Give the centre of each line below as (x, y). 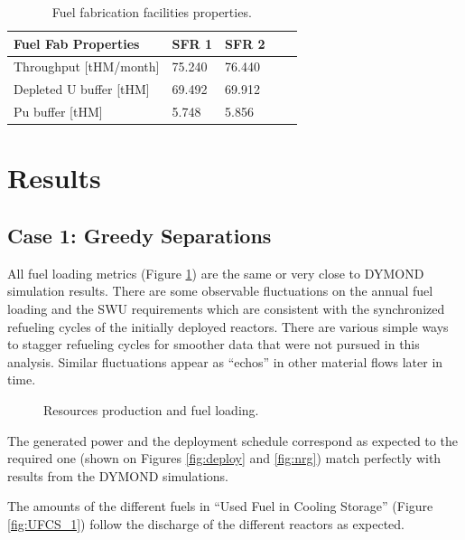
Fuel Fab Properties (77, 43)
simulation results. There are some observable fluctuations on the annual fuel (220, 291)
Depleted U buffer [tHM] (82, 89)
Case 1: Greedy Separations (139, 235)
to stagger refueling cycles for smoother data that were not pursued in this (214, 344)
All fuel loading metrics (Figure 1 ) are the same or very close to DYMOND (216, 273)
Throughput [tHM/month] (87, 66)
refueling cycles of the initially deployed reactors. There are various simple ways (228, 326)
